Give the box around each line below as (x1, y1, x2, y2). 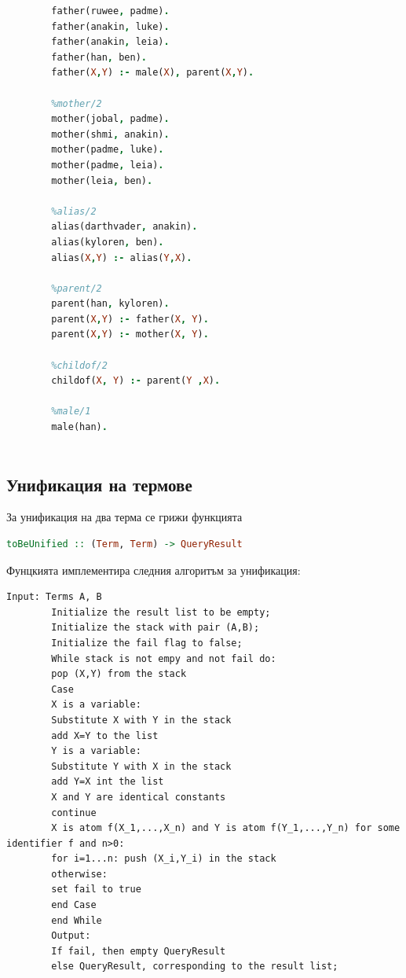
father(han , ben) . (51, 51, 147, 63)
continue (51, 807, 97, 818)
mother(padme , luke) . (51, 144, 164, 156)
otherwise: (51, 868, 108, 880)
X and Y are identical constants (51, 791, 226, 803)
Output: (51, 930, 91, 942)
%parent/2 (51, 282, 102, 294)
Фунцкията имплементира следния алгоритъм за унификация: (6, 561, 301, 578)
